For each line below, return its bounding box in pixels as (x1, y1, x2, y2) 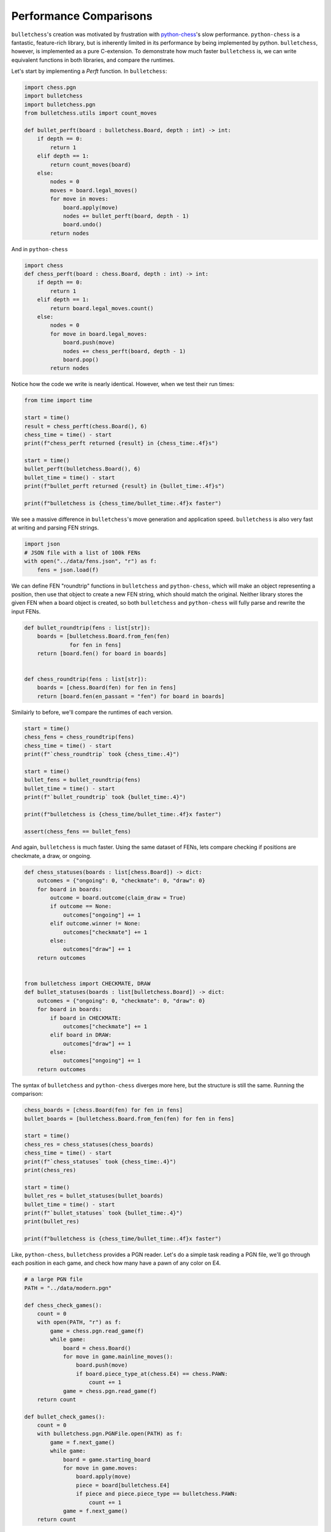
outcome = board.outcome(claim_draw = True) (50, 895, 186, 901)
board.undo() (63, 221, 102, 228)
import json (24, 540, 61, 548)
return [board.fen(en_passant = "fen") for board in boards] (37, 692, 225, 700)
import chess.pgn (24, 84, 77, 91)
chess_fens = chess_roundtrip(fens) (24, 734, 135, 741)
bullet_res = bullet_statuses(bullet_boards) (24, 1193, 164, 1199)
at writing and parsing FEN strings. (11, 524, 99, 531)
